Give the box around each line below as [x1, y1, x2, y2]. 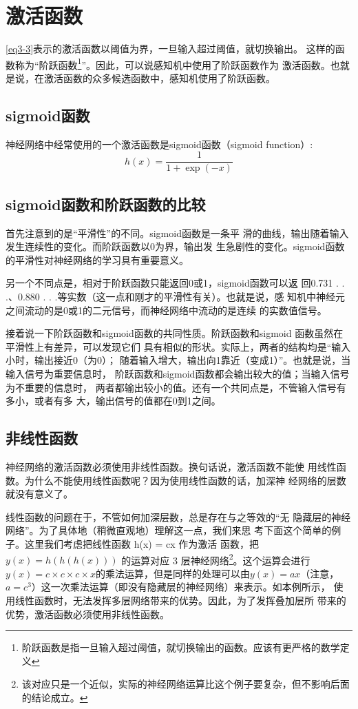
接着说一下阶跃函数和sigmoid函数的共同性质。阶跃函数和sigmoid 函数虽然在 [6, 326, 344, 340]
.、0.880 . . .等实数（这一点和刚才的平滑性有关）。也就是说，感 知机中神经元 [6, 289, 346, 303]
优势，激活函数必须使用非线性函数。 [6, 606, 169, 621]
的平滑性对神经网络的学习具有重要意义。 [6, 252, 189, 267]
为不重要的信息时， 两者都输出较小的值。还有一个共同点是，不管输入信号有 [6, 380, 346, 394]
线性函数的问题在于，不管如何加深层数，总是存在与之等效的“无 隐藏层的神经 [6, 509, 351, 524]
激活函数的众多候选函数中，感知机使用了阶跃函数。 [43, 70, 275, 85]
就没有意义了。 [6, 486, 73, 501]
